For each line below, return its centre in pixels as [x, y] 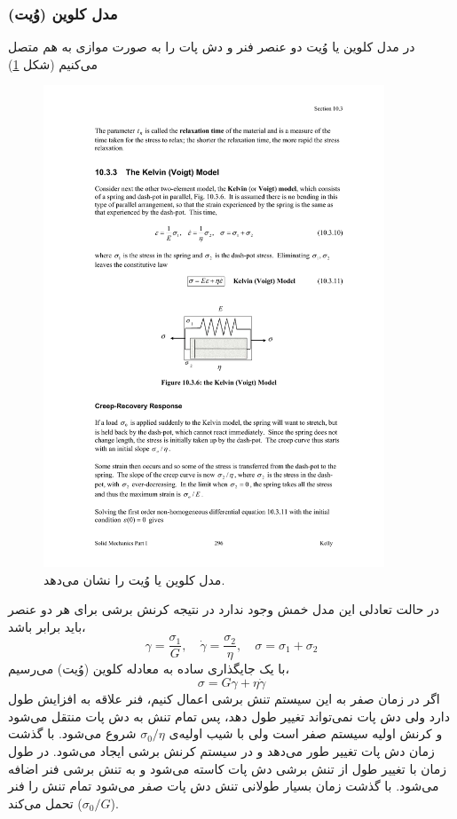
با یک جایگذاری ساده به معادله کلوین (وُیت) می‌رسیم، [149, 669]
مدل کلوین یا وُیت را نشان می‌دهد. [134, 579]
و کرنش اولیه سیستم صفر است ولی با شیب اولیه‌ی [306, 733]
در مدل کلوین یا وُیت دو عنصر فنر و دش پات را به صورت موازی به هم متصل [212, 47]
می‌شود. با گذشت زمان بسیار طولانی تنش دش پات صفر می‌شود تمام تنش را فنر [224, 786]
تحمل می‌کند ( [45, 803]
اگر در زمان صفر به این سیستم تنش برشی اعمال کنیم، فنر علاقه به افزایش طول [224, 699]
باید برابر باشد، [47, 626]
